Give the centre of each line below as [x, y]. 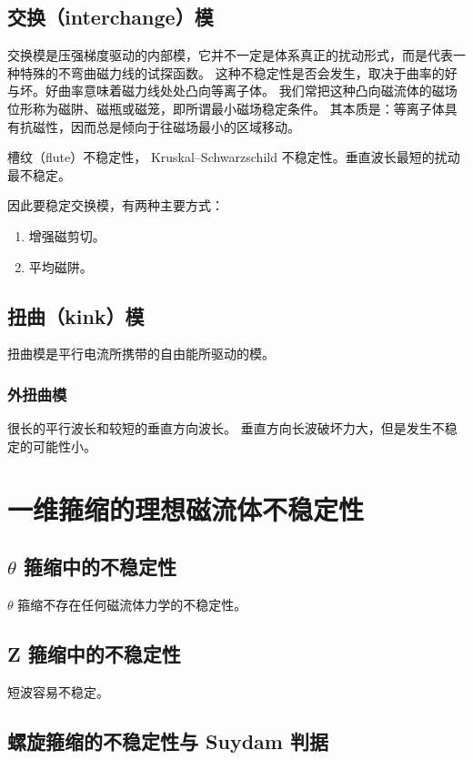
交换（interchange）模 [111, 17]
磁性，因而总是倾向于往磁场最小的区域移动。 [166, 126]
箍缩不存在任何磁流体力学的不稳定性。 [132, 604]
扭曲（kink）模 [76, 315]
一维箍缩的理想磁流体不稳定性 [186, 508]
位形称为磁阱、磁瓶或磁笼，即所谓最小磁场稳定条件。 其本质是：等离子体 [226, 108]
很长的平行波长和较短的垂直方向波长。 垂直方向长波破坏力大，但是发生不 [226, 428]
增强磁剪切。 [67, 235]
